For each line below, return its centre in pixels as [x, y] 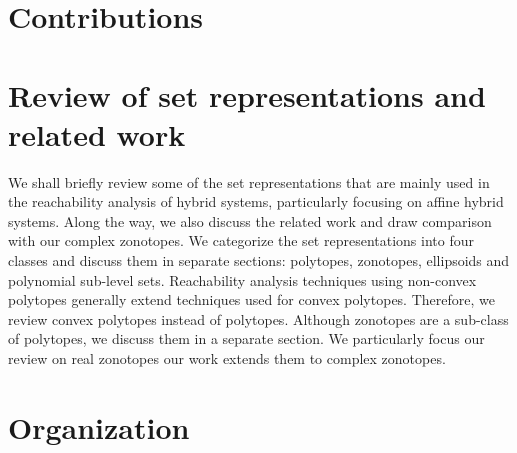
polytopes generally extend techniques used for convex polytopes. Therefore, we [251, 299]
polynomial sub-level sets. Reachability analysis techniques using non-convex [242, 279]
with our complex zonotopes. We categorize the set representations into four [241, 240]
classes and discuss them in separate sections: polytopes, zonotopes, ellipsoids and [259, 260]
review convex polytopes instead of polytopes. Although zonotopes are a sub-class [258, 318]
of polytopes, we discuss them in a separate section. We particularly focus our [246, 338]
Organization [99, 426]
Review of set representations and [247, 94]
